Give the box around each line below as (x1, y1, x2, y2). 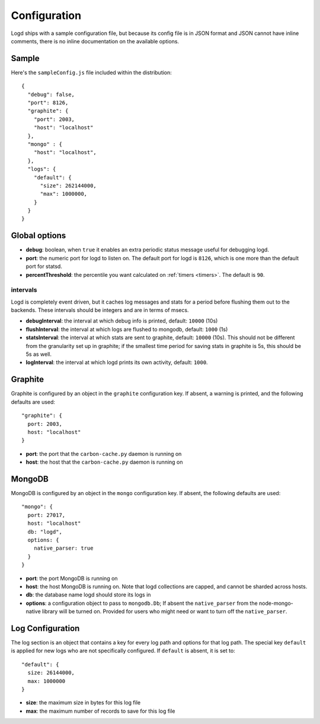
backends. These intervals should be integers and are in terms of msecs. (11, 307, 189, 314)
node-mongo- (258, 599, 293, 607)
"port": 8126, (27, 100, 69, 106)
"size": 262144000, (40, 182, 97, 189)
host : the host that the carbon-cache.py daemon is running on (25, 458, 183, 465)
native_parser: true (33, 545, 94, 551)
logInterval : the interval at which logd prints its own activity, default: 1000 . (25, 359, 208, 366)
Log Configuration (11, 623, 80, 633)
